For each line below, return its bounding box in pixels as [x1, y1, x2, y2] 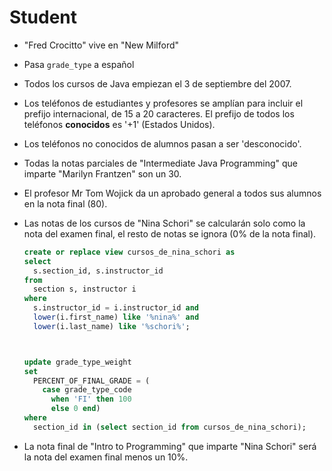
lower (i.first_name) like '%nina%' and [33, 312, 200, 323]
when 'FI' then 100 [50, 394, 132, 405]
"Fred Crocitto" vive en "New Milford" [23, 39, 180, 51]
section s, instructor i [33, 284, 137, 295]
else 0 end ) [50, 404, 101, 414]
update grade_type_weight [23, 357, 132, 367]
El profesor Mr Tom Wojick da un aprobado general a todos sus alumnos [23, 187, 322, 199]
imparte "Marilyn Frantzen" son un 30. [23, 167, 182, 180]
